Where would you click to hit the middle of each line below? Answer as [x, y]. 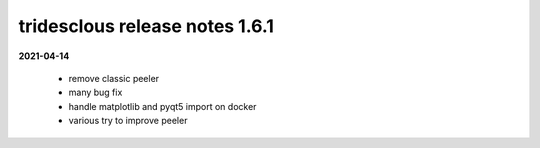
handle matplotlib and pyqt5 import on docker [162, 106]
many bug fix [95, 92]
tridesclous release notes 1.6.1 [146, 26]
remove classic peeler [114, 78]
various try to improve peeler [128, 121]
